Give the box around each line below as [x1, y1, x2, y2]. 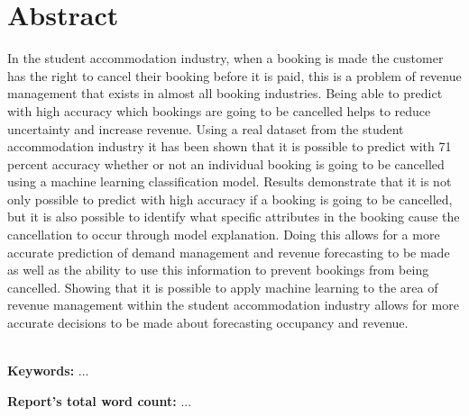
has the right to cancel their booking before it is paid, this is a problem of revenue [7, 66, 462, 85]
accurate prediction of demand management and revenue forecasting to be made [7, 242, 450, 261]
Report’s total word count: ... [7, 391, 192, 410]
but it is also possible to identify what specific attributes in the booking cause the [7, 207, 460, 226]
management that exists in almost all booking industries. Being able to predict [7, 84, 443, 103]
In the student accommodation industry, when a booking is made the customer [7, 49, 444, 68]
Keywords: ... [7, 361, 89, 380]
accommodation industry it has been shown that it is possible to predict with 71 [7, 137, 452, 156]
